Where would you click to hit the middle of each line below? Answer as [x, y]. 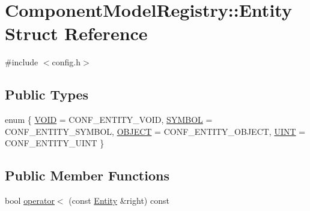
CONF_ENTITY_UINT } [55, 143]
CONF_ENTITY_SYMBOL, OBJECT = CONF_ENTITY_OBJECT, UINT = [155, 131]
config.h [66, 62]
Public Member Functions [87, 175]
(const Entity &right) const [119, 201]
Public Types [47, 94]
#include [22, 62]
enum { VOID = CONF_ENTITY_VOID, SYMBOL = [109, 120]
